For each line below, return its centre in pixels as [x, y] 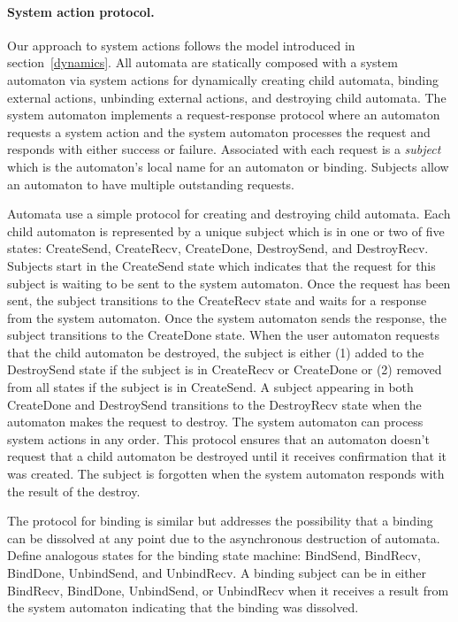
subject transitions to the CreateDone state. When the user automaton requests [223, 335]
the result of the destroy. [74, 491]
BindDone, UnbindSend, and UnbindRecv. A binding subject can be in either [217, 573]
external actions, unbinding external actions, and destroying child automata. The [227, 97]
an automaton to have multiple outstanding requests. [151, 184]
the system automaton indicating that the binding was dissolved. [183, 607]
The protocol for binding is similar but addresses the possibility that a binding [220, 521]
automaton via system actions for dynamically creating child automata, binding [223, 79]
